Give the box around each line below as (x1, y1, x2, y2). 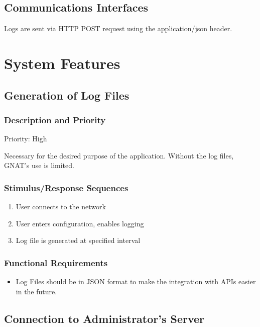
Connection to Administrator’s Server (4, 310, 205, 326)
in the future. (16, 286, 57, 296)
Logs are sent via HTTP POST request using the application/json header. (4, 23, 232, 34)
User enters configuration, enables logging (16, 218, 144, 228)
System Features (4, 52, 120, 73)
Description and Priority (4, 113, 106, 126)
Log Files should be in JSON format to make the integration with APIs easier (16, 276, 256, 287)
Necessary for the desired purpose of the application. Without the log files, (4, 150, 234, 160)
